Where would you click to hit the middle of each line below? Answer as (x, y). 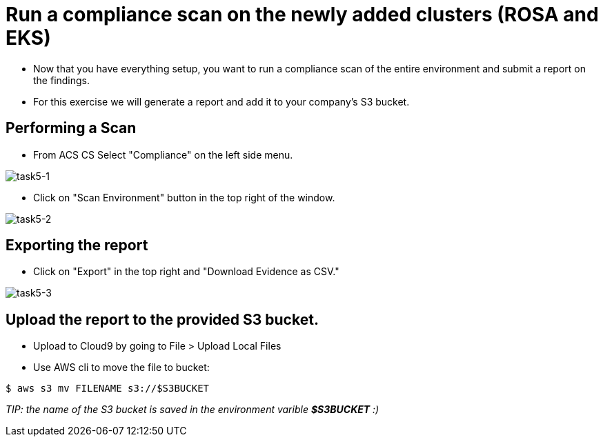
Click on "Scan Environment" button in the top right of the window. (184, 197)
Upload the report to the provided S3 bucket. (162, 319)
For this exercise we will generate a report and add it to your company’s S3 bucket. (221, 101)
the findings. (62, 80)
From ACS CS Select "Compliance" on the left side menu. (163, 154)
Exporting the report (77, 245)
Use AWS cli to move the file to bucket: (121, 368)
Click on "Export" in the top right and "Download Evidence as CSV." (186, 272)
